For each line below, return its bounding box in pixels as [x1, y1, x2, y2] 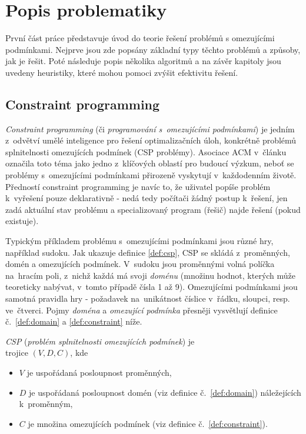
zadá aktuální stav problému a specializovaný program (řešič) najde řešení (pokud [5, 203, 301, 215]
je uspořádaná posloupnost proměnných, [26, 366, 172, 378]
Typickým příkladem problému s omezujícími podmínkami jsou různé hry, [5, 235, 274, 247]
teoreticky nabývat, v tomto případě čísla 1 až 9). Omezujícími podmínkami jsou [5, 281, 298, 293]
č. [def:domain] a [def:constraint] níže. [5, 315, 142, 328]
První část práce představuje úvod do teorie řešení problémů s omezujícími [5, 32, 275, 44]
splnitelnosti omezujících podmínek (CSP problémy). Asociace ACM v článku [5, 145, 287, 158]
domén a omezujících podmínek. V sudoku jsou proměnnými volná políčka [5, 258, 275, 270]
